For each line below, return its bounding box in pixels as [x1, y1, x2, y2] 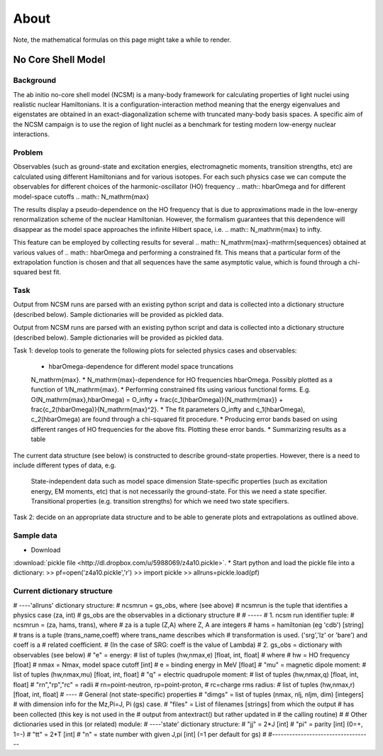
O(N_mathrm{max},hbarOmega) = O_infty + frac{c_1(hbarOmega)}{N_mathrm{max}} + [30, 395, 284, 404]
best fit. [38, 268, 62, 277]
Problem [13, 148, 43, 157]
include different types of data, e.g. [13, 461, 116, 469]
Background [13, 75, 57, 85]
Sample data [13, 530, 57, 540]
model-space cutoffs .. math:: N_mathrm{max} [13, 192, 150, 201]
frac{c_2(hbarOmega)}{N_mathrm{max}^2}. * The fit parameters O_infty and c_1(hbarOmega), [30, 405, 305, 413]
